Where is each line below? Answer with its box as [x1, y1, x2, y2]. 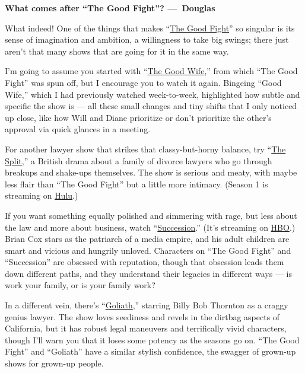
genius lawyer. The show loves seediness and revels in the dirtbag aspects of [5, 310, 280, 323]
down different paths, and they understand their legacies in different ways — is [5, 267, 292, 279]
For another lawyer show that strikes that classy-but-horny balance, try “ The [5, 142, 286, 155]
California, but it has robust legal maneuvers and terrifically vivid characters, [5, 322, 287, 334]
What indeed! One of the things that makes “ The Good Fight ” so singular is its [5, 21, 295, 34]
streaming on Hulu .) [5, 189, 78, 202]
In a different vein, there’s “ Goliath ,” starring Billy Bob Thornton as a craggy [5, 299, 288, 311]
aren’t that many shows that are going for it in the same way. [5, 44, 229, 57]
